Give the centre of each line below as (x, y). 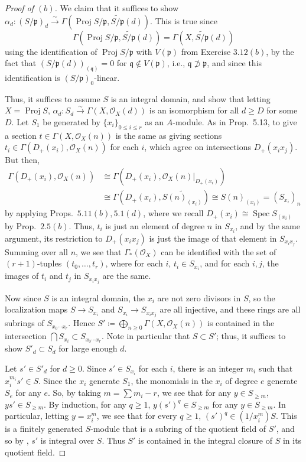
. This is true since (184, 20)
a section (21, 135)
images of (22, 276)
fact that (21, 63)
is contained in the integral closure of (206, 440)
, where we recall (173, 213)
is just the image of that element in (213, 238)
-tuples (49, 263)
